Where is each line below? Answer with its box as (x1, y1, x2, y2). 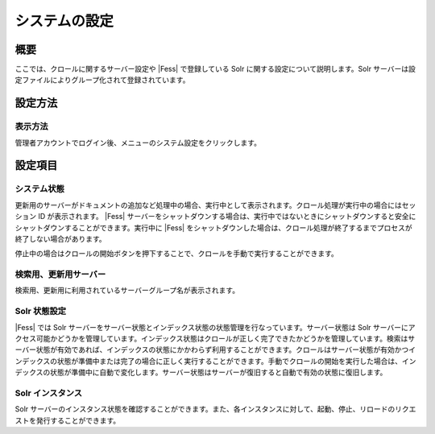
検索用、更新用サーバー (14, 269, 106, 280)
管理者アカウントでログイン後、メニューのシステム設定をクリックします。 (14, 138, 262, 147)
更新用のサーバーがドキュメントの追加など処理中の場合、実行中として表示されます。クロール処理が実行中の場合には (14, 200, 403, 209)
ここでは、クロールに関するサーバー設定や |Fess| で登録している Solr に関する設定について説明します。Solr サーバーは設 (14, 64, 416, 74)
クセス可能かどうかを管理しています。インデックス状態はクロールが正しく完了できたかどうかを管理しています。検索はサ (14, 334, 415, 343)
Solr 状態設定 (14, 306, 67, 317)
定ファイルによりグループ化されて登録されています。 (14, 75, 190, 85)
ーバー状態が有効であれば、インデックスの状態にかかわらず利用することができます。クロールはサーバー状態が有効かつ (14, 345, 409, 354)
